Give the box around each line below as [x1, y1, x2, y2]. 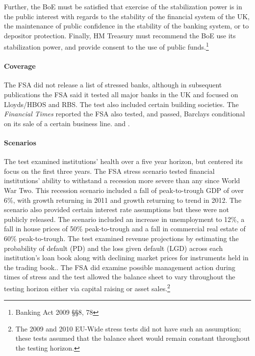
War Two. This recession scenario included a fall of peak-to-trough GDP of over [4, 185, 244, 195]
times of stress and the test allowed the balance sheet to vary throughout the [4, 272, 235, 282]
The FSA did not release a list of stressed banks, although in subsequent [4, 80, 222, 90]
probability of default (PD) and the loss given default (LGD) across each [4, 243, 223, 253]
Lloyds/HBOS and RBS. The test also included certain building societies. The [4, 99, 239, 109]
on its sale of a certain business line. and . [4, 118, 130, 128]
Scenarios [4, 137, 36, 147]
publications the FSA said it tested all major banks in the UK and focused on [4, 89, 238, 100]
